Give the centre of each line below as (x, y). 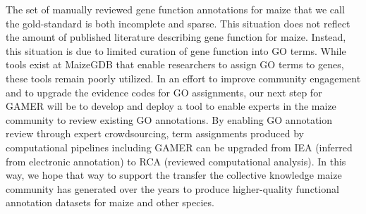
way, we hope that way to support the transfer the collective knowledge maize (174, 175)
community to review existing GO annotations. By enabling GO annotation (169, 119)
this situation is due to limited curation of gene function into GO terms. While (176, 50)
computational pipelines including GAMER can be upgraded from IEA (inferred (179, 147)
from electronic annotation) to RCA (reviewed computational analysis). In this (176, 161)
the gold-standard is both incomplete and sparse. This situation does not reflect (178, 23)
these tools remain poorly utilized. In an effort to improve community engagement (183, 78)
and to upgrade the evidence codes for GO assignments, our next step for (164, 92)
